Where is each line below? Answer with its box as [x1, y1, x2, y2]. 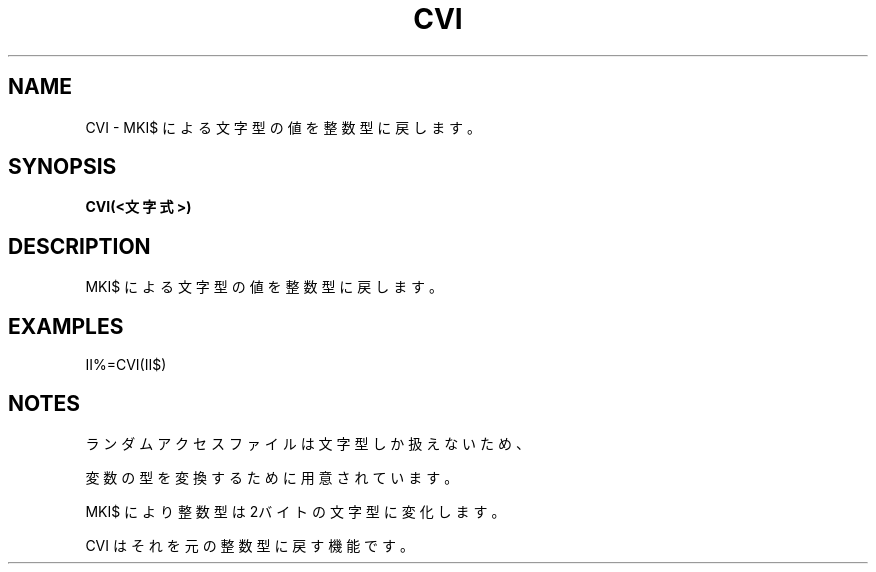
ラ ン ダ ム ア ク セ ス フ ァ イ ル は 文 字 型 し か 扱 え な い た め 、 [85, 434, 530, 452]
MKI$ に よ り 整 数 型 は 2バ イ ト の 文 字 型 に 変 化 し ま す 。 [85, 502, 506, 520]
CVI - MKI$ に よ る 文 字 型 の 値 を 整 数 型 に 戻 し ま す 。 [85, 118, 482, 136]
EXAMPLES [8, 313, 124, 339]
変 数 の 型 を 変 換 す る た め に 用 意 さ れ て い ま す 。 [85, 468, 459, 486]
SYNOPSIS [8, 154, 117, 180]
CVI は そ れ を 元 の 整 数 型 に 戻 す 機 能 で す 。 [85, 536, 414, 554]
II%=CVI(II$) [85, 356, 167, 374]
